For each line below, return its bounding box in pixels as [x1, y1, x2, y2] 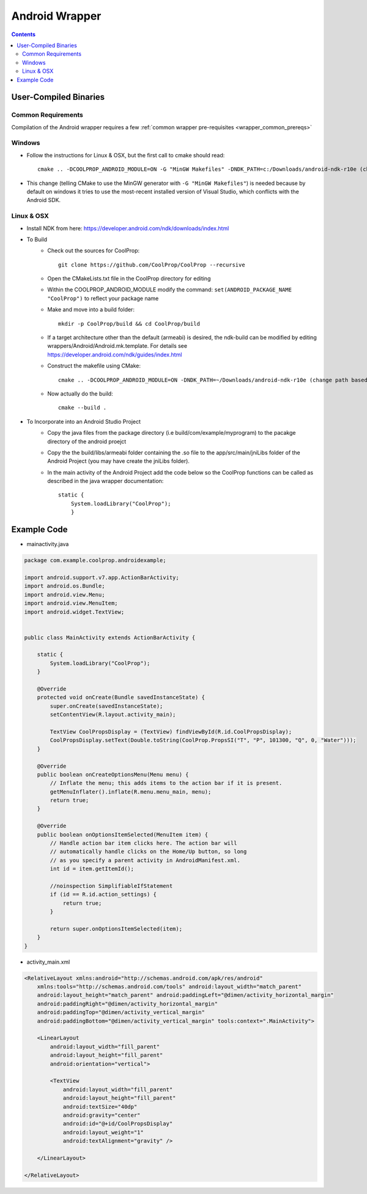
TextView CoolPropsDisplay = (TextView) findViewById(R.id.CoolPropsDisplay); [50, 728, 292, 735]
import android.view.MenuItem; [24, 600, 119, 607]
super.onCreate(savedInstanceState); [50, 702, 163, 710]
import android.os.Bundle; [24, 582, 105, 590]
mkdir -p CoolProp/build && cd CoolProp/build [58, 320, 200, 327]
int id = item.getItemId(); [50, 865, 135, 873]
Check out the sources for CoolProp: [47, 247, 140, 254]
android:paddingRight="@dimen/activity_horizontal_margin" [37, 1000, 218, 1007]
